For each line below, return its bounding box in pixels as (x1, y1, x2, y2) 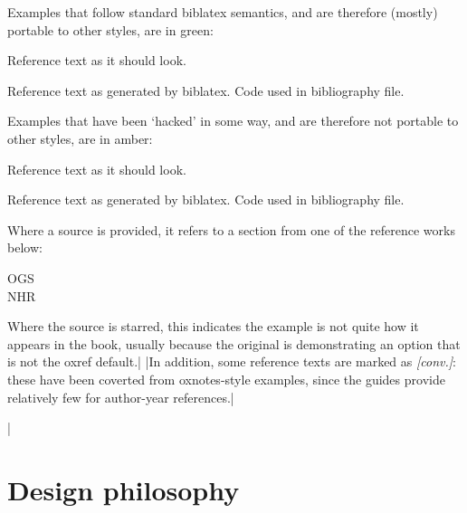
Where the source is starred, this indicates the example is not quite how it (7, 317, 419, 336)
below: (7, 238, 43, 257)
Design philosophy (7, 470, 240, 508)
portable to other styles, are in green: (7, 20, 214, 39)
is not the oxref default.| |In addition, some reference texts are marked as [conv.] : (7, 352, 456, 371)
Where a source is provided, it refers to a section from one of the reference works (7, 220, 455, 239)
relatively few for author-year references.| (7, 387, 234, 406)
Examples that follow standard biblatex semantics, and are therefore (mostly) (7, 3, 438, 21)
